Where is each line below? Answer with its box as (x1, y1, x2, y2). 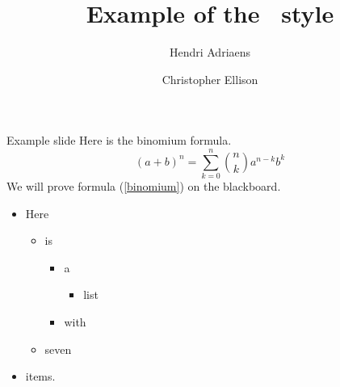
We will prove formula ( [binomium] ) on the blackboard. (6, 178, 281, 195)
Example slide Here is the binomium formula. (6, 132, 232, 149)
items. (25, 368, 56, 385)
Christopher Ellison (162, 70, 258, 87)
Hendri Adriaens (169, 44, 251, 61)
